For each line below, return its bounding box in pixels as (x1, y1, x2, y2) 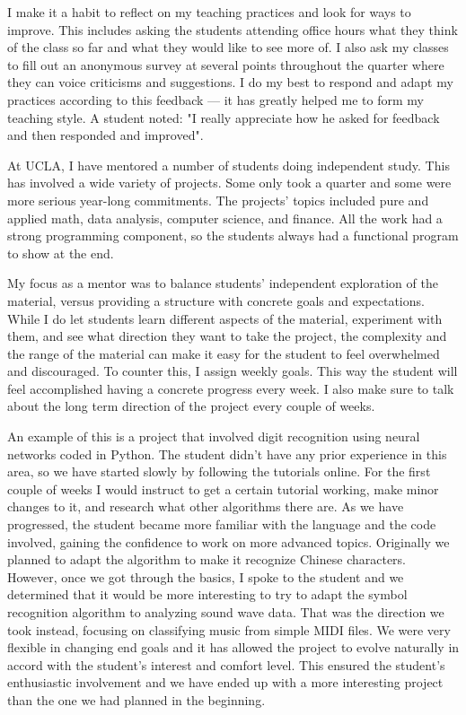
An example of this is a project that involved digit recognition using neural (7, 427, 420, 446)
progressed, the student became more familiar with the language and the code (7, 515, 436, 534)
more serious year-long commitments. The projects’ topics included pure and (7, 190, 429, 209)
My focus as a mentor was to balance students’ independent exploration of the (7, 274, 438, 292)
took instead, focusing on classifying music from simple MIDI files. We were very (7, 620, 451, 639)
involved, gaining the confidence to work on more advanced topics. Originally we (7, 532, 450, 551)
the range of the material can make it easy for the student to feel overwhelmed (7, 344, 440, 362)
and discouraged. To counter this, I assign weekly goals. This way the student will (7, 362, 458, 380)
